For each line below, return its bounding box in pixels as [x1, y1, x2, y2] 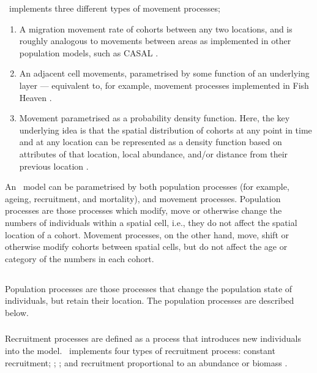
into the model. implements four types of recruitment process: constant [5, 344, 275, 356]
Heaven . [19, 91, 52, 104]
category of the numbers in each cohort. [5, 252, 154, 265]
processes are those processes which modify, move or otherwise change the [5, 204, 282, 217]
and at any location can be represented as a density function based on [19, 135, 282, 148]
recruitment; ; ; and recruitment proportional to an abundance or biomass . [5, 356, 288, 369]
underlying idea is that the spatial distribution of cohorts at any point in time [19, 123, 312, 136]
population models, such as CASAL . [19, 46, 158, 59]
